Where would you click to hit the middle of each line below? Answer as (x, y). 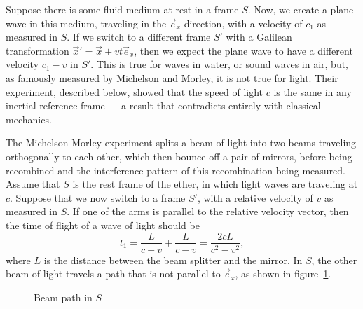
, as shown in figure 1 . (283, 274)
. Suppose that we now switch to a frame (98, 197)
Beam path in (63, 297)
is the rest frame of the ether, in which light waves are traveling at (215, 184)
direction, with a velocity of (243, 23)
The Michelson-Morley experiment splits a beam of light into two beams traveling (181, 143)
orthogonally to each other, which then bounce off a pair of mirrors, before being (179, 156)
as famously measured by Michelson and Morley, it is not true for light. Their (172, 77)
